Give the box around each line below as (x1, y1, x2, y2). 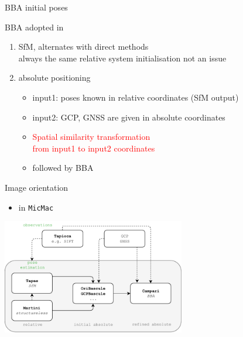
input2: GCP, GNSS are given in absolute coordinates (32, 111, 225, 123)
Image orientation (5, 181, 69, 193)
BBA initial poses (5, 1, 68, 13)
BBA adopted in (5, 20, 64, 33)
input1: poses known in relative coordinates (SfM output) (32, 91, 239, 103)
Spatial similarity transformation (32, 130, 150, 143)
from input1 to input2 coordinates (32, 142, 155, 154)
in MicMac (18, 201, 54, 213)
